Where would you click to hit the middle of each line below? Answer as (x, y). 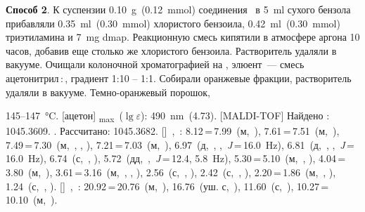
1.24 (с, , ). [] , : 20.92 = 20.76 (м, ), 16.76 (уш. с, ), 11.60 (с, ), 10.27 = (167, 186)
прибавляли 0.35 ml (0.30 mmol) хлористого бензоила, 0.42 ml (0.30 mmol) (173, 23)
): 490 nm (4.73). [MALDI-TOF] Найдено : (235, 115)
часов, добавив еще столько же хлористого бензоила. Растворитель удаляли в (171, 50)
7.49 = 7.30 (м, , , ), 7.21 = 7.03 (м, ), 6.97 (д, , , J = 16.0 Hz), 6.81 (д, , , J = (180, 144)
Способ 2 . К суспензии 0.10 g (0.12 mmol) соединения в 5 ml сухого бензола (178, 9)
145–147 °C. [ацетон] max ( (64, 116)
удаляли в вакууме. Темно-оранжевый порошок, (108, 92)
